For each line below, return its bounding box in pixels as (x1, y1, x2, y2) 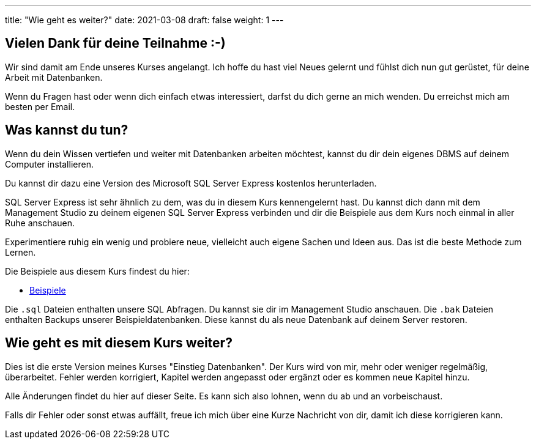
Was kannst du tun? (5, 122, 128, 138)
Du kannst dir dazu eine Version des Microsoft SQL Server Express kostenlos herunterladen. (5, 177, 377, 188)
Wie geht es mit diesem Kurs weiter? (5, 335, 233, 351)
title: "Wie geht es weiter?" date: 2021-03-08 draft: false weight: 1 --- (5, 15, 284, 25)
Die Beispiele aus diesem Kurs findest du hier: (5, 265, 190, 276)
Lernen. (5, 246, 36, 257)
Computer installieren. (5, 158, 94, 169)
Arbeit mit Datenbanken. (5, 72, 103, 83)
